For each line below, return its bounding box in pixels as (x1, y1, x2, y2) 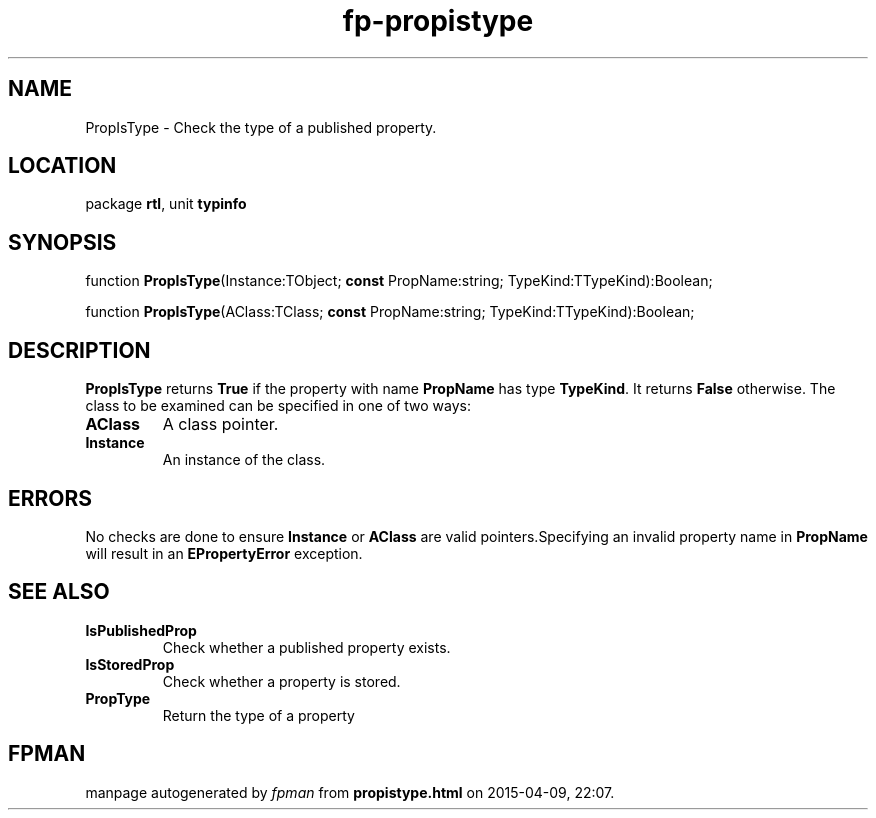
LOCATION (8, 153, 117, 179)
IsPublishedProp (85, 621, 197, 639)
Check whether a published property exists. (162, 638, 451, 656)
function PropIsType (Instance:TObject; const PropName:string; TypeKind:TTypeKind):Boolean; (85, 272, 713, 290)
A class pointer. (162, 414, 279, 435)
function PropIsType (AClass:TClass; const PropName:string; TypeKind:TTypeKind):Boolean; (85, 303, 695, 321)
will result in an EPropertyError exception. (85, 544, 363, 562)
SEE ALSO (8, 579, 110, 605)
